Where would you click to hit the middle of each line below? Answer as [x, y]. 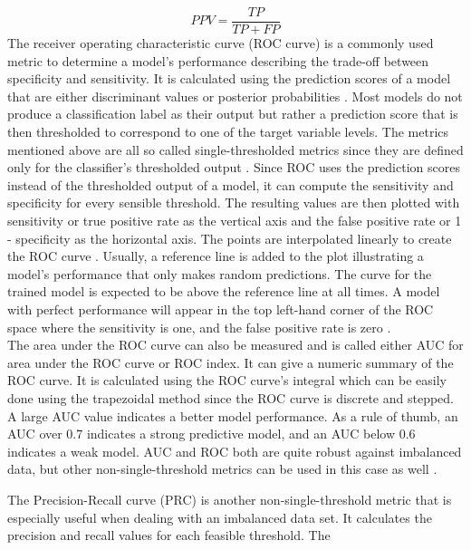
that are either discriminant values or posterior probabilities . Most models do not [235, 96]
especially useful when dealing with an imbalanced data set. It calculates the [220, 517]
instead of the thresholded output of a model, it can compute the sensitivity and [231, 184]
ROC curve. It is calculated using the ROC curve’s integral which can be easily [227, 380]
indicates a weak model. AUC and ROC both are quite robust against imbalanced [235, 451]
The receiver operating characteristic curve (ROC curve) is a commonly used [221, 43]
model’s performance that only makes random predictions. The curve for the [220, 273]
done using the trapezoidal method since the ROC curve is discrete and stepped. [231, 397]
